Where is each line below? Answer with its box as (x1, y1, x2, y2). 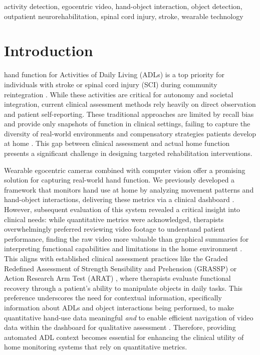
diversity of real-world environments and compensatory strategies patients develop (4, 128, 256, 138)
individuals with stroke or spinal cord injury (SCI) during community (4, 79, 217, 89)
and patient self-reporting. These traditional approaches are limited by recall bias (4, 108, 254, 119)
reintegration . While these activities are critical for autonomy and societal (4, 89, 233, 99)
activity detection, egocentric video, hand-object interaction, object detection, (4, 1, 242, 11)
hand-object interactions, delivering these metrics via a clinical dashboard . (4, 194, 234, 205)
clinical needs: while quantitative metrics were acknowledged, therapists (4, 214, 224, 224)
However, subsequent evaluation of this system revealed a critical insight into (4, 204, 240, 215)
